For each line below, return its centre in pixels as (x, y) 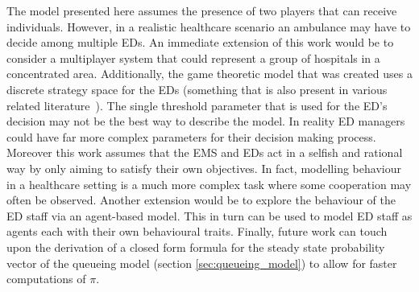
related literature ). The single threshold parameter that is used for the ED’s (197, 105)
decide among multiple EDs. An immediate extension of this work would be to (200, 42)
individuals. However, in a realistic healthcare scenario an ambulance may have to (209, 26)
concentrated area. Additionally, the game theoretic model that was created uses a (209, 74)
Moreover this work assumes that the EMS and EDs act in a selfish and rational (205, 152)
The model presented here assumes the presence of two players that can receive (202, 10)
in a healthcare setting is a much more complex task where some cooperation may (209, 184)
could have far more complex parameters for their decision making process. (191, 136)
